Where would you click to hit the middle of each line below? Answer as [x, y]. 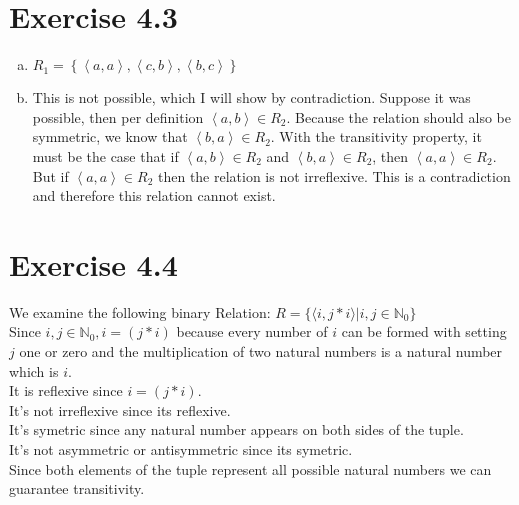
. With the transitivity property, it [376, 136]
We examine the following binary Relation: [140, 311]
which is [34, 370]
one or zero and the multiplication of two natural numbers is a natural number [261, 351]
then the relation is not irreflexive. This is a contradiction [334, 175]
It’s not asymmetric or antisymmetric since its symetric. [181, 448]
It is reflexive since [66, 390]
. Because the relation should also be [398, 116]
